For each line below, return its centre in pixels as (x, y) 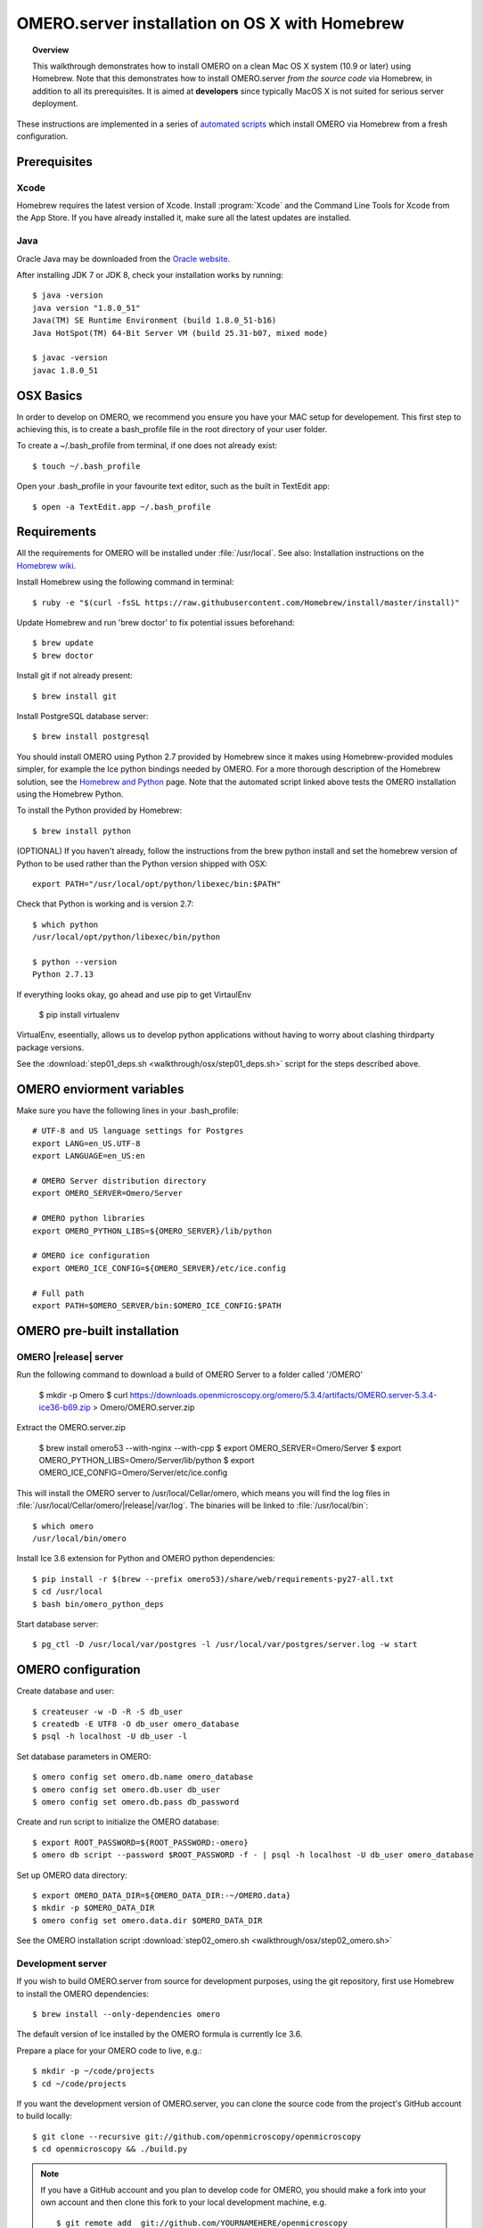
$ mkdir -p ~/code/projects (94, 2071)
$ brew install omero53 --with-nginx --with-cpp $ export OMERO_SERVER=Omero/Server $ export (220, 1447)
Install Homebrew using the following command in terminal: (125, 582)
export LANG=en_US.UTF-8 (86, 1143)
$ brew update (63, 643)
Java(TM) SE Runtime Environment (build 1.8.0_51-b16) (155, 320)
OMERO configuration (79, 1670)
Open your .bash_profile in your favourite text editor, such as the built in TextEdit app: (173, 487)
